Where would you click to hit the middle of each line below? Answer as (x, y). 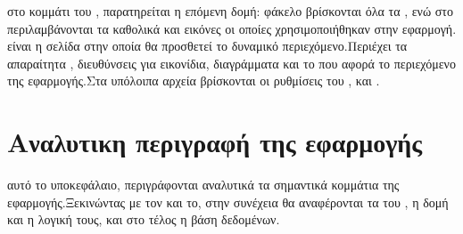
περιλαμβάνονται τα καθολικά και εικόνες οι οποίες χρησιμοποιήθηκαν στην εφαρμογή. (232, 28)
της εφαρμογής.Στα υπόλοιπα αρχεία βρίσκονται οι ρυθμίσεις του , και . (194, 81)
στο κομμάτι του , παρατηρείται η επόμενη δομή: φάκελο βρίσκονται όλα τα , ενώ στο (230, 11)
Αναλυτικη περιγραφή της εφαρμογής (215, 142)
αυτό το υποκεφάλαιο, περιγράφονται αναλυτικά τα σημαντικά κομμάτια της (203, 185)
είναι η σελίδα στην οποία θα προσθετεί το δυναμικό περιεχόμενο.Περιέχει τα (207, 46)
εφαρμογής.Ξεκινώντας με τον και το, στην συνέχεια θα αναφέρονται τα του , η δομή (228, 202)
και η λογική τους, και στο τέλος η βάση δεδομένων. (144, 219)
